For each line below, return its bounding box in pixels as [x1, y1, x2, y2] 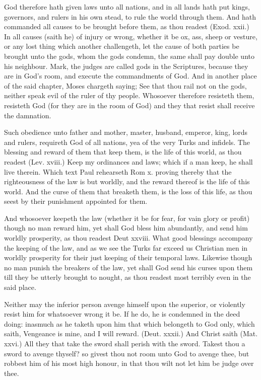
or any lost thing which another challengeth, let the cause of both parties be [4, 41, 239, 51]
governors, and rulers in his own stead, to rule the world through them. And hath [4, 11, 256, 22]
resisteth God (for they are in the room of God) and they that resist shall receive [4, 100, 255, 110]
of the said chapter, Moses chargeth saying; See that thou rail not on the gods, [4, 80, 247, 91]
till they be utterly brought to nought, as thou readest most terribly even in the [4, 272, 251, 282]
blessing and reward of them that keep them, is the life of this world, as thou [4, 146, 242, 157]
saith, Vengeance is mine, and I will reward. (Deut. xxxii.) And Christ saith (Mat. [4, 328, 258, 339]
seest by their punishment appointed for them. [4, 196, 148, 206]
